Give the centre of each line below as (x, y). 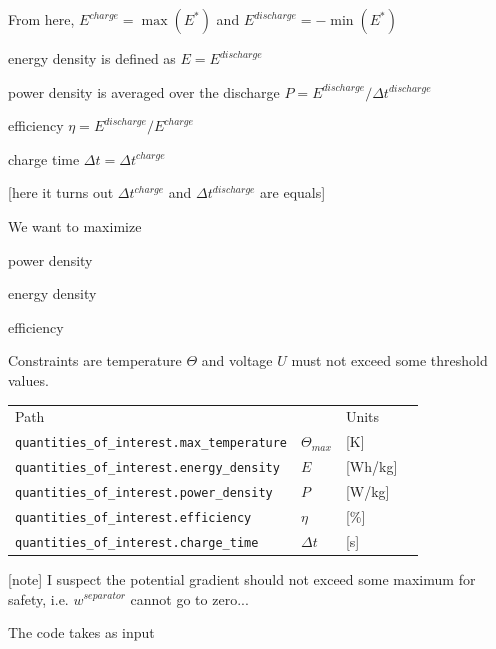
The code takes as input (81, 632)
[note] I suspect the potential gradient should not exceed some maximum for (242, 578)
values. (28, 379)
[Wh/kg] (371, 466)
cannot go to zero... (189, 598)
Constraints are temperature (95, 360)
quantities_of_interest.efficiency (133, 517)
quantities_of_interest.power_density (144, 492)
